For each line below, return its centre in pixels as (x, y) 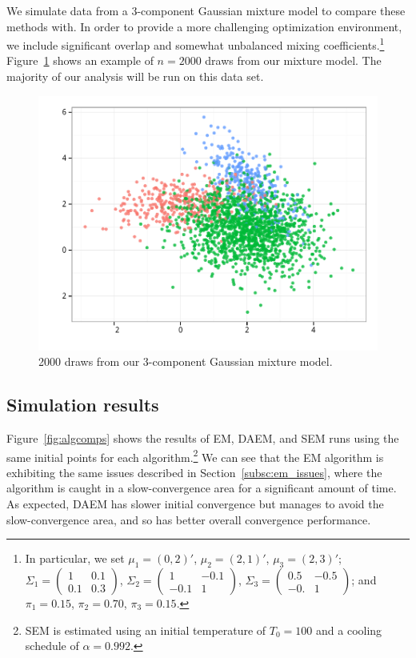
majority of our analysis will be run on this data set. (135, 76)
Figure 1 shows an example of (80, 60)
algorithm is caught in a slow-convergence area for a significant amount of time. (202, 488)
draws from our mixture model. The (293, 60)
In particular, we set (75, 558)
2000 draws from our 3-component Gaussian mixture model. (186, 361)
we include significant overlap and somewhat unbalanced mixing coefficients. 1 (196, 44)
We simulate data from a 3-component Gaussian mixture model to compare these (206, 10)
